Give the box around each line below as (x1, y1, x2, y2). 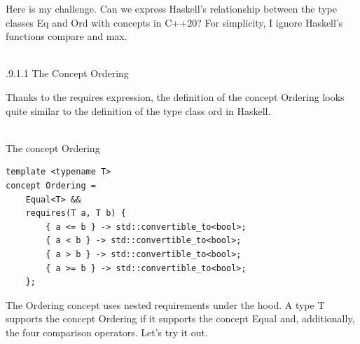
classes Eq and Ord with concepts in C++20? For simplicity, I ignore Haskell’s (6, 15, 343, 29)
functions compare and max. (6, 29, 127, 43)
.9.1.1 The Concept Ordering (6, 66, 129, 81)
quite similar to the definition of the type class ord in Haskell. (6, 103, 271, 118)
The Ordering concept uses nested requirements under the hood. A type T (6, 297, 325, 312)
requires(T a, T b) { (25, 208, 126, 219)
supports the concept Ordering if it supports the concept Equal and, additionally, (6, 311, 355, 326)
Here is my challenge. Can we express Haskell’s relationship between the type (6, 1, 338, 15)
